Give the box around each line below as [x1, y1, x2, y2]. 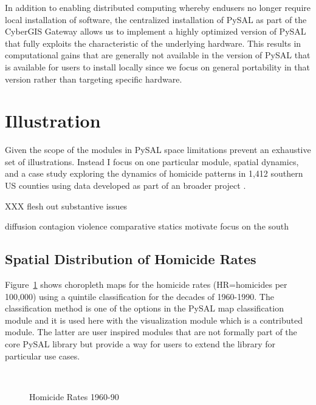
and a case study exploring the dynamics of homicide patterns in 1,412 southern [5, 167, 303, 180]
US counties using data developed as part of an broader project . [5, 179, 246, 192]
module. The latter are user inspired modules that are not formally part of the [5, 325, 297, 338]
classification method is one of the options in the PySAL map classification [5, 302, 284, 315]
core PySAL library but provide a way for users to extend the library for [5, 338, 276, 350]
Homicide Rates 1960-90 [29, 390, 119, 403]
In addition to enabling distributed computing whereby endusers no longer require [5, 1, 311, 13]
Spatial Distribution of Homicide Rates [5, 250, 256, 268]
